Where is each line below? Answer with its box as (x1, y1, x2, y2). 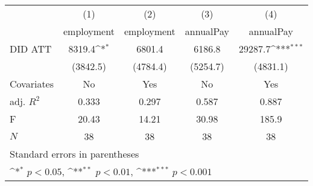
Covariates (10, 77, 54, 91)
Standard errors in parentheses (10, 147, 139, 161)
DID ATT (10, 42, 52, 56)
